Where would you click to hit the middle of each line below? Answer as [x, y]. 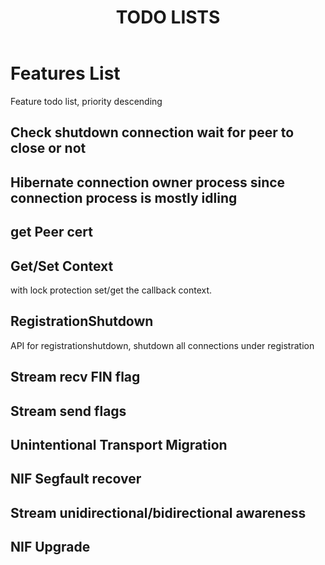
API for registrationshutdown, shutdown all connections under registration [162, 345]
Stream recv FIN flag [75, 377]
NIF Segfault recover [76, 479]
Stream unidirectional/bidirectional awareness [158, 512]
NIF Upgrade [50, 547]
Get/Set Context [62, 266]
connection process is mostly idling [124, 197]
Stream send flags [68, 411]
